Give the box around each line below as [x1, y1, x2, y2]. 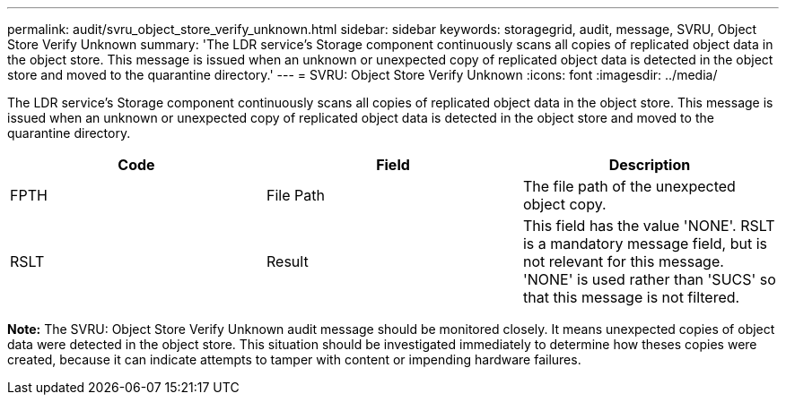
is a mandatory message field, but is [522, 235, 768, 252]
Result [266, 252, 309, 270]
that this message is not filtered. [522, 288, 740, 306]
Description [608, 156, 691, 174]
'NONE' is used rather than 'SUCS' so [522, 270, 776, 288]
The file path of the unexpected [522, 177, 736, 195]
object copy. [522, 195, 607, 213]
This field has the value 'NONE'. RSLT [522, 217, 775, 235]
